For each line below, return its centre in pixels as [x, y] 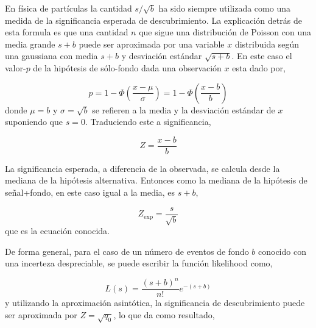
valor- [16, 67]
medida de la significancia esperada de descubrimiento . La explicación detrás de [153, 20]
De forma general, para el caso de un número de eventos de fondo [127, 251]
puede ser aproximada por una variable [152, 44]
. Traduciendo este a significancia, [148, 122]
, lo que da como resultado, [164, 314]
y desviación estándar [162, 56]
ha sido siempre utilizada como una [224, 8]
